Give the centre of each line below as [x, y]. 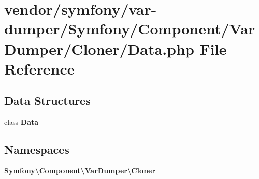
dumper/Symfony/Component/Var [130, 29]
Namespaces [37, 149]
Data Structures [47, 101]
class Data [21, 122]
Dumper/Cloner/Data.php [99, 48]
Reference [39, 68]
